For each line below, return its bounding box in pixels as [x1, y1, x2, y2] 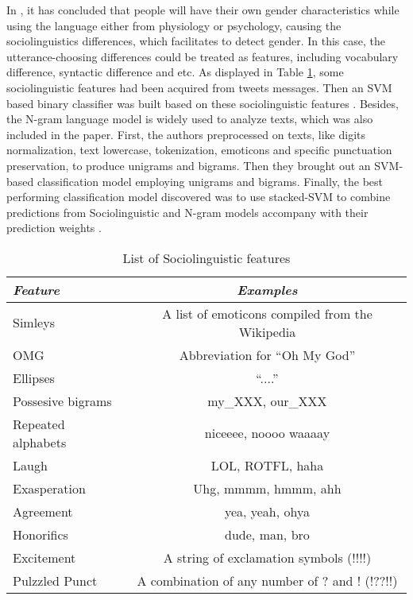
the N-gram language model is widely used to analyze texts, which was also [6, 110, 373, 127]
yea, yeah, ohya [224, 501, 310, 521]
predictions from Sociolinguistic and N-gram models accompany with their [6, 203, 369, 220]
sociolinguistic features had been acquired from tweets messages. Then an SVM [6, 79, 392, 95]
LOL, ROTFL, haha [210, 455, 324, 474]
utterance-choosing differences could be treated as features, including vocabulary [6, 48, 399, 64]
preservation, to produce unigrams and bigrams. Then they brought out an [6, 157, 371, 173]
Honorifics [13, 525, 68, 544]
